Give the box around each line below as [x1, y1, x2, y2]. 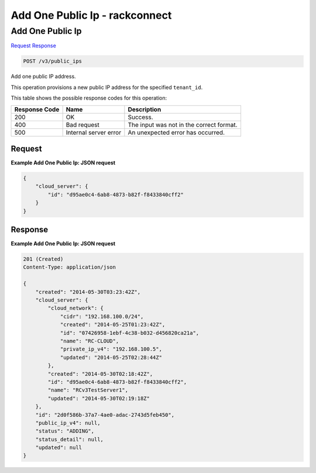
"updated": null [35, 444, 82, 451]
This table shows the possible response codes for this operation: [11, 94, 167, 102]
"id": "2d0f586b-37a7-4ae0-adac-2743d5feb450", [35, 412, 175, 418]
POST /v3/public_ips [23, 58, 82, 64]
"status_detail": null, [35, 436, 104, 443]
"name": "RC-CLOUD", [60, 337, 119, 344]
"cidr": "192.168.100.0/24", [60, 313, 144, 320]
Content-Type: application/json [23, 264, 116, 270]
